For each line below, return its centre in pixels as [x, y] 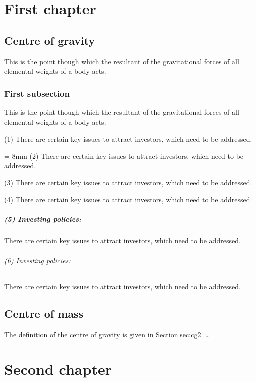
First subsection [37, 93]
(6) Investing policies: [37, 260]
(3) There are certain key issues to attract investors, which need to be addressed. [128, 182]
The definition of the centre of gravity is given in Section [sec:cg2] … [107, 334]
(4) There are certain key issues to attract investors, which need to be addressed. [128, 199]
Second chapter [58, 369]
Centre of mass [44, 313]
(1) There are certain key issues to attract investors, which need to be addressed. [128, 139]
